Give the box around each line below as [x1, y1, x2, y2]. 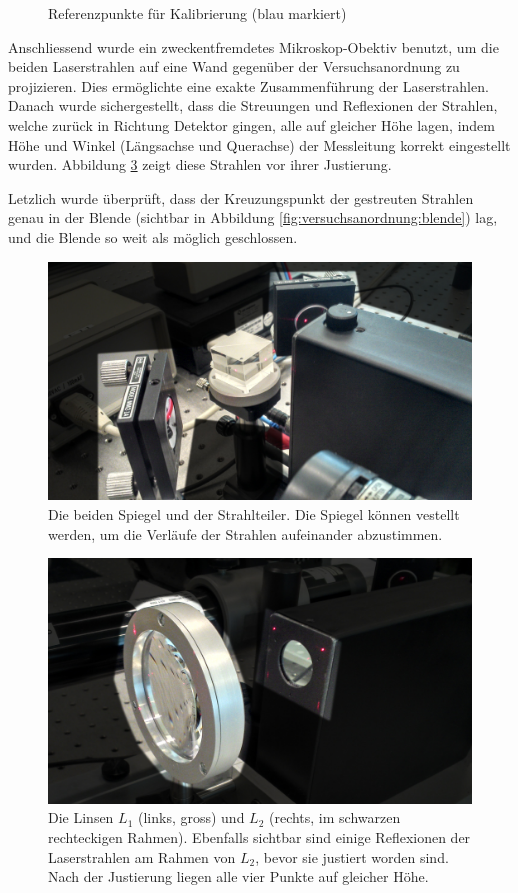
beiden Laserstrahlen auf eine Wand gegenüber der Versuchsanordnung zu [8, 56, 460, 77]
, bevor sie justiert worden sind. [255, 846, 449, 867]
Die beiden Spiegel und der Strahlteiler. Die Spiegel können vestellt [48, 504, 460, 525]
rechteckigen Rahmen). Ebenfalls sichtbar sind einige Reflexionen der [48, 826, 471, 847]
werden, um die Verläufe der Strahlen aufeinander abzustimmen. [48, 523, 443, 544]
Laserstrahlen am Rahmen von [48, 846, 236, 867]
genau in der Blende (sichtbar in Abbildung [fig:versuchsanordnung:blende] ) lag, [8, 207, 498, 228]
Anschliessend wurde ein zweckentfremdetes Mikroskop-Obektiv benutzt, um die [8, 36, 499, 57]
